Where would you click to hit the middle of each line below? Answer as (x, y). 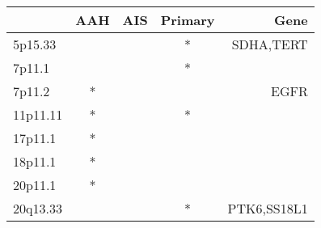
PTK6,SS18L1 (268, 208)
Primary (188, 20)
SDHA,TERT (270, 44)
